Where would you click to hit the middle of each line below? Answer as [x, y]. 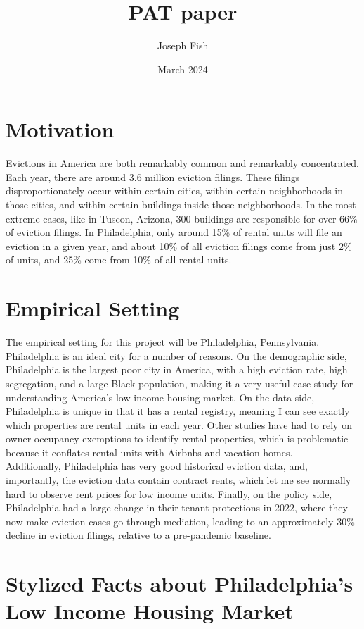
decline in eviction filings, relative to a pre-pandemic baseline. [138, 535]
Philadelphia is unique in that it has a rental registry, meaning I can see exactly [178, 411]
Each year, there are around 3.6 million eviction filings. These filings [153, 176]
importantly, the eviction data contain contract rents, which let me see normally [178, 480]
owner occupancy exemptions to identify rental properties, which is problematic [177, 438]
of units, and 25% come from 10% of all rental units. [119, 260]
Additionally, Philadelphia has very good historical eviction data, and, [157, 466]
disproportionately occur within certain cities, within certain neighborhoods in [175, 191]
